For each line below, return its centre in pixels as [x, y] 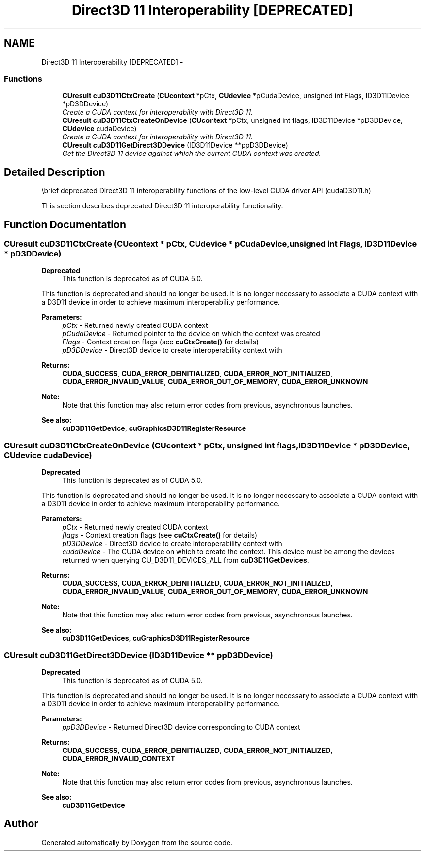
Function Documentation [65, 224]
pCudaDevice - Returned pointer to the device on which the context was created [191, 334]
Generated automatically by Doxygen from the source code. [137, 842]
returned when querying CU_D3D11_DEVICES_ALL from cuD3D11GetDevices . [186, 560]
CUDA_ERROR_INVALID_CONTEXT [119, 758]
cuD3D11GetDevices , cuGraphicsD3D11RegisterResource [156, 638]
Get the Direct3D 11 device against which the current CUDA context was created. [192, 154]
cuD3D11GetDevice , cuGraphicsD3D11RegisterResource [154, 428]
